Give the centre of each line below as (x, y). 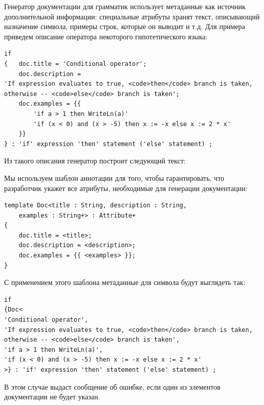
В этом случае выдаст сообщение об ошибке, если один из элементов (112, 386)
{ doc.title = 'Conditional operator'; (76, 64)
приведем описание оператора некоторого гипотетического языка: (106, 36)
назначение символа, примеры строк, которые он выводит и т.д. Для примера (125, 26)
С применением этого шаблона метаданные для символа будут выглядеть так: (125, 282)
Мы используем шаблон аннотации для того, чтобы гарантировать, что (114, 177)
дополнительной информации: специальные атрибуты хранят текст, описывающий (132, 16)
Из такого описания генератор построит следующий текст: (95, 161)
